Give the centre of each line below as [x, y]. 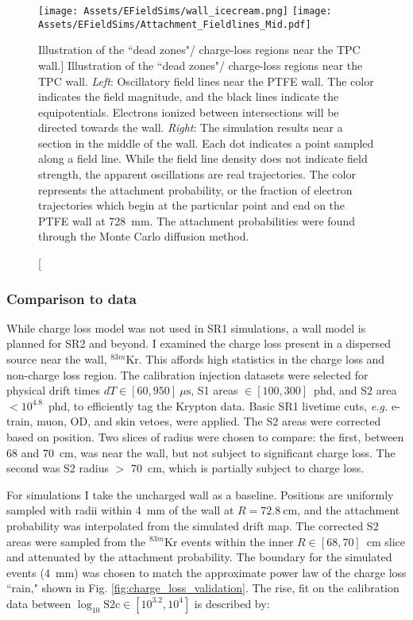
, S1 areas [214, 390]
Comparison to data [71, 298]
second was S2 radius [58, 468]
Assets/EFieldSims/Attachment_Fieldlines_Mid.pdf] [175, 24]
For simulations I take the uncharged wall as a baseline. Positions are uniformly [200, 494]
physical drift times [54, 390]
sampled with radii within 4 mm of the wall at [120, 510]
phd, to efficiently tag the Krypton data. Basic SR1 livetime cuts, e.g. [218, 405]
